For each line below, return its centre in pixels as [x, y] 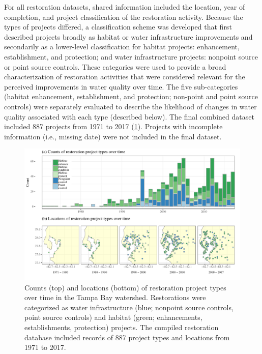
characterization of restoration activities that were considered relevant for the [125, 77]
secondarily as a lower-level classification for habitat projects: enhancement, [122, 47]
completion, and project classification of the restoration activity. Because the [124, 17]
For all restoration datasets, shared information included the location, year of [125, 7]
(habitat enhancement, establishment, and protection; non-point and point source [131, 96]
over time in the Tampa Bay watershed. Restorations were [115, 297]
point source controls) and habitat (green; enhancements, [113, 317]
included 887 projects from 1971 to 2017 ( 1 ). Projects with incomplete [113, 126]
